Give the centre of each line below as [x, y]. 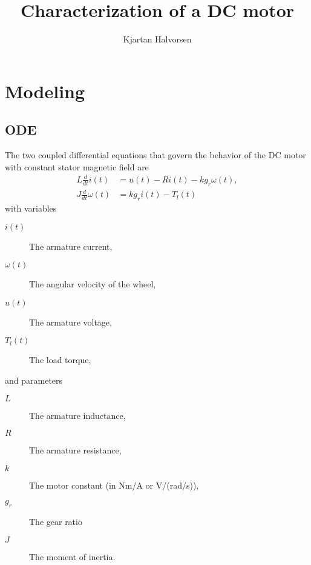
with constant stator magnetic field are [77, 166]
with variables [31, 208]
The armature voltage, [70, 322]
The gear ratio [56, 522]
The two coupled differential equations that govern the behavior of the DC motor [155, 155]
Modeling [45, 91]
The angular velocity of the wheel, [93, 284]
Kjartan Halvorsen [157, 39]
